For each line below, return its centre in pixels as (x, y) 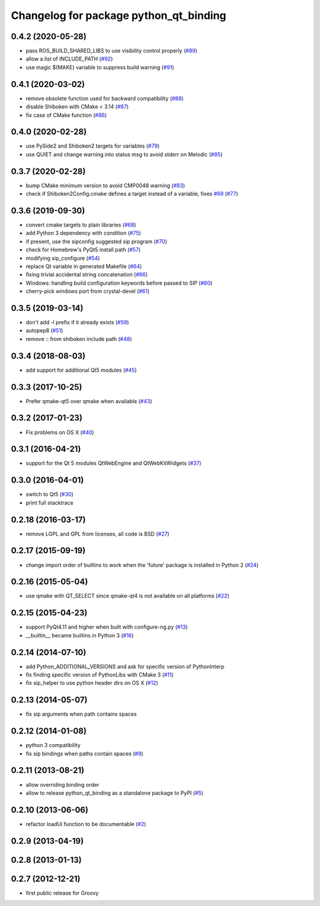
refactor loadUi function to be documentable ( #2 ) (86, 824)
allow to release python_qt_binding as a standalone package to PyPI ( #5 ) (115, 793)
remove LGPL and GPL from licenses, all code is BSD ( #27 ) (97, 534)
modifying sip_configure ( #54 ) (63, 258)
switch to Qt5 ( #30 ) (49, 495)
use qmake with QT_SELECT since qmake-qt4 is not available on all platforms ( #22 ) (127, 596)
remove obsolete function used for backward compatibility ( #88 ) (105, 98)
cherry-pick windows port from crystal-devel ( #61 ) (88, 291)
